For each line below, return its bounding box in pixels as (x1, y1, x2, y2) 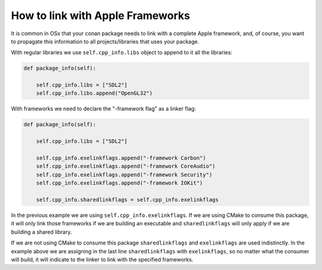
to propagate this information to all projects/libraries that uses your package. (11, 38, 200, 45)
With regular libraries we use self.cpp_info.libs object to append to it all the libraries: (11, 49, 233, 56)
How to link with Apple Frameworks (11, 9, 190, 22)
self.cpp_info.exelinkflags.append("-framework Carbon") (36, 155, 206, 162)
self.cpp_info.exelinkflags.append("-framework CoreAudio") (36, 163, 216, 170)
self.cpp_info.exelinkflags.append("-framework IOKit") (36, 179, 203, 187)
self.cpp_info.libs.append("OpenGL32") (36, 90, 153, 97)
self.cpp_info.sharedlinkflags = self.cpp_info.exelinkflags (36, 196, 219, 203)
